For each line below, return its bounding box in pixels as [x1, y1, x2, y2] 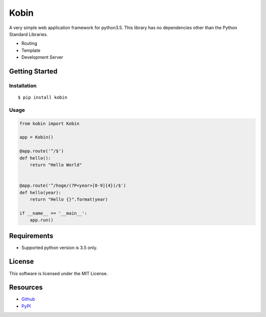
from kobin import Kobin [19, 121, 80, 126]
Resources [9, 283, 43, 292]
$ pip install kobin [18, 95, 67, 101]
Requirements [9, 232, 54, 240]
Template [21, 47, 40, 53]
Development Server [21, 54, 64, 60]
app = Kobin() [19, 135, 54, 140]
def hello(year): [19, 190, 62, 195]
